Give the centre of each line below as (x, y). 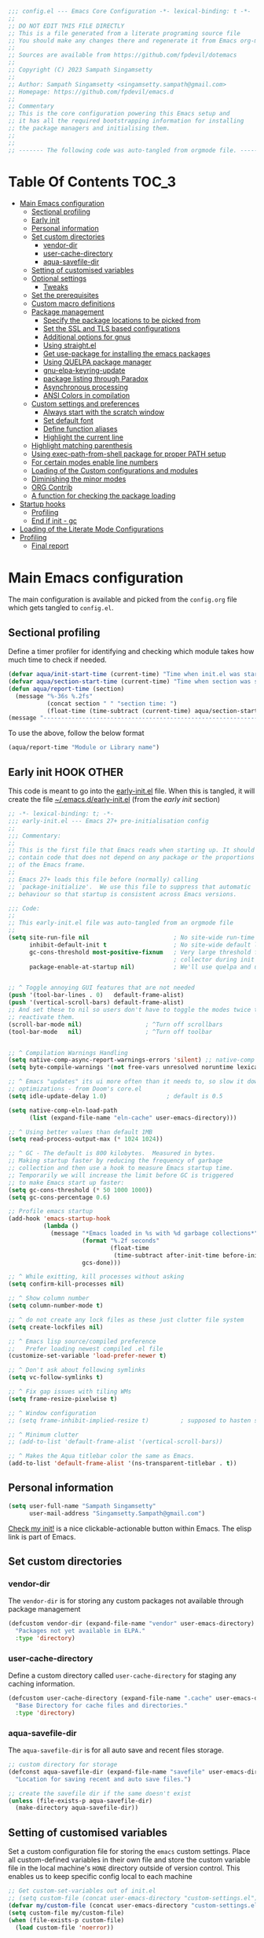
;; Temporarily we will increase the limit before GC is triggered (121, 1175)
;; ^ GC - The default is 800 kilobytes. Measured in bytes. (112, 1153)
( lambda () (61, 1226)
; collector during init (214, 959)
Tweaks (55, 287)
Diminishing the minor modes (79, 479)
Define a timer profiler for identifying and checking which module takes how (131, 652)
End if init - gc (54, 521)
